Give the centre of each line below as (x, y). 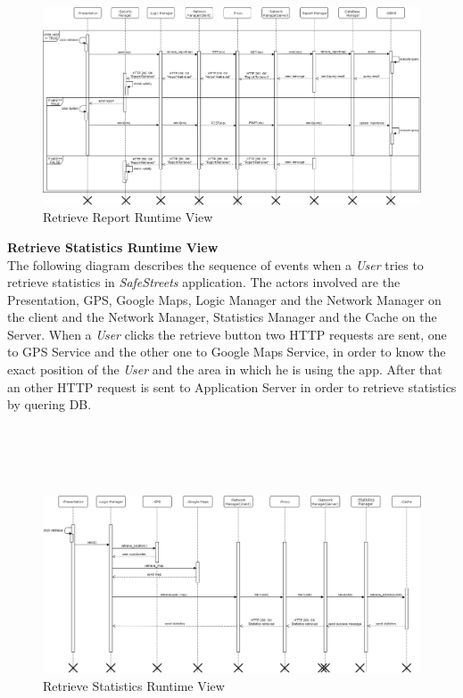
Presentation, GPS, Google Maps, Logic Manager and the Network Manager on (224, 299)
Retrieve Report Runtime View (128, 217)
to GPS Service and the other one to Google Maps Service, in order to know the (227, 352)
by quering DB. (50, 404)
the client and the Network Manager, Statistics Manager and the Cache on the (222, 317)
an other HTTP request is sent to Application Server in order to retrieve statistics (232, 386)
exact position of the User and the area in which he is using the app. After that (225, 370)
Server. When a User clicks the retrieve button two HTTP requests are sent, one (227, 334)
